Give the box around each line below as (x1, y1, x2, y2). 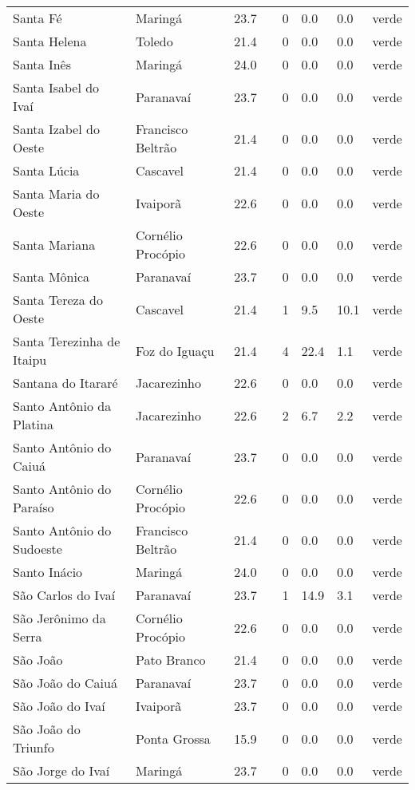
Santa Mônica (13, 267, 90, 286)
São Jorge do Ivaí (13, 761, 110, 780)
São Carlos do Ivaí (13, 586, 116, 604)
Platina (13, 415, 53, 433)
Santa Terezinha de (13, 332, 121, 350)
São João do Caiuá (13, 673, 117, 692)
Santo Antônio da (13, 397, 112, 415)
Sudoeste (13, 539, 62, 558)
